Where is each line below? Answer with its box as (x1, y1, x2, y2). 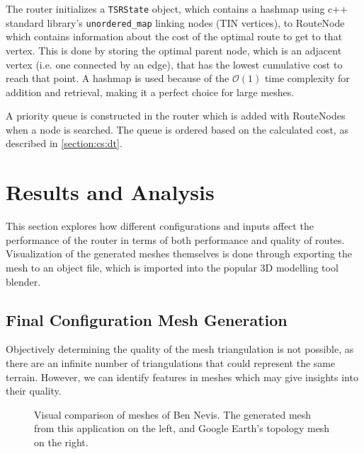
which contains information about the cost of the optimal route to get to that (6, 29, 343, 44)
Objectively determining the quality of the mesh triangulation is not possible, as (6, 342, 354, 356)
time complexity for (264, 71, 350, 86)
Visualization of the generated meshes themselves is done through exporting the (6, 246, 353, 261)
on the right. (34, 434, 89, 449)
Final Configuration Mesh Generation (6, 308, 288, 330)
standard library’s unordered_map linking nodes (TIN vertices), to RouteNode (6, 15, 345, 30)
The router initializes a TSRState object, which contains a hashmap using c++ (6, 1, 348, 16)
